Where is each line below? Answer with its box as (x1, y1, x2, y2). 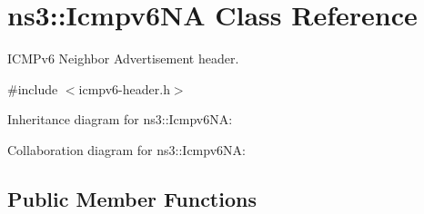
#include (7, 79, 58, 98)
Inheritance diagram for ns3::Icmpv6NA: (7, 110, 233, 129)
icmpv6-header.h (78, 79, 170, 98)
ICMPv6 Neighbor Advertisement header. (7, 49, 239, 68)
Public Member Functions (7, 184, 257, 212)
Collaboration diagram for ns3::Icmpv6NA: (7, 140, 246, 159)
